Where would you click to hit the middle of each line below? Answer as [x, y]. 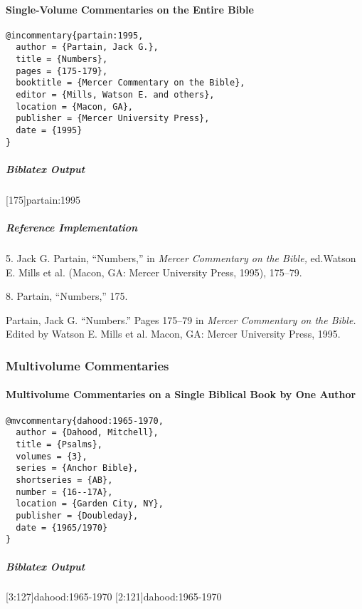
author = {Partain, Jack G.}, [87, 47]
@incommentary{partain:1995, [75, 35]
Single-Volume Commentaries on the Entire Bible [130, 9]
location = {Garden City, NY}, [90, 504]
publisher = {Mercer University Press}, [113, 119]
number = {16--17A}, [64, 492]
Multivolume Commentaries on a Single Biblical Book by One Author [181, 394]
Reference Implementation [72, 228]
